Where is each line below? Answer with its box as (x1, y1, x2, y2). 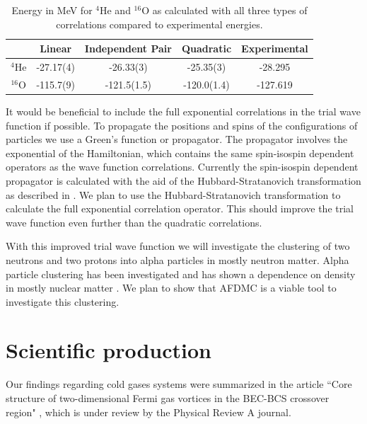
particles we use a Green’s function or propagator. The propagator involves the (6, 132, 348, 147)
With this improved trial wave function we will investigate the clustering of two (6, 239, 350, 253)
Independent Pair (84, 41, 172, 56)
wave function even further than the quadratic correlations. (6, 214, 262, 229)
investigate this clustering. (6, 294, 120, 309)
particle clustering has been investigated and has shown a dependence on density (6, 266, 356, 281)
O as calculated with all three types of (141, 3, 308, 17)
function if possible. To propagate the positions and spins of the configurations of (6, 118, 358, 132)
